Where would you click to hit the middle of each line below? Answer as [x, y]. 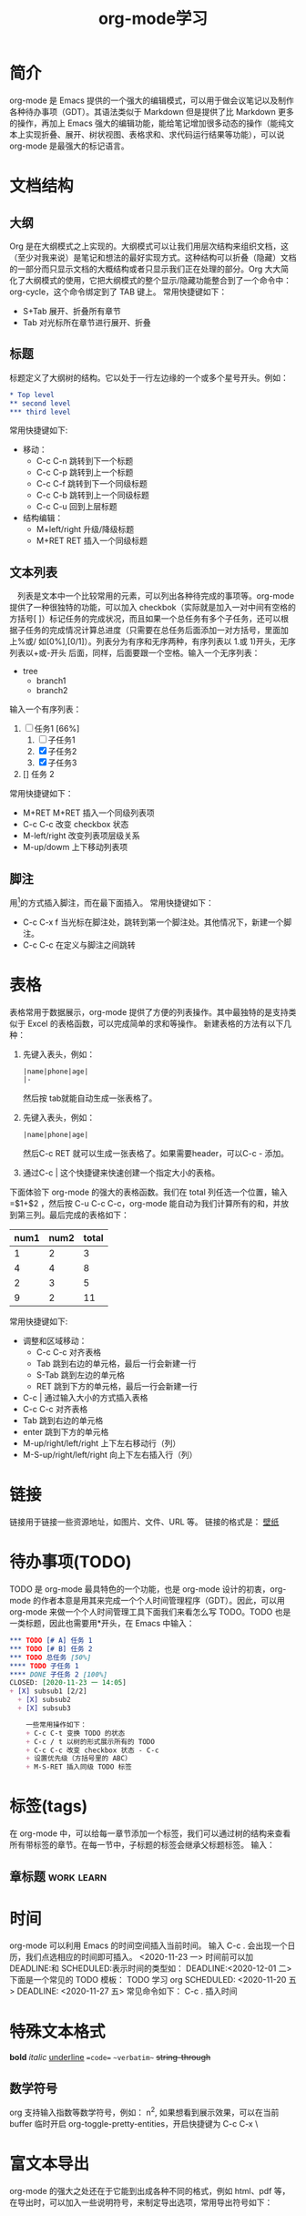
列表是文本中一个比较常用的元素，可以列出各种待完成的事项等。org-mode [155, 596]
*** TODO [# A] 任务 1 [51, 1641]
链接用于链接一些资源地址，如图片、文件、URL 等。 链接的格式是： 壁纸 [144, 1522]
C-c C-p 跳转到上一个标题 [85, 472]
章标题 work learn [58, 1877]
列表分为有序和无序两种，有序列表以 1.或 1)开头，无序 [196, 641]
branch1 [51, 681]
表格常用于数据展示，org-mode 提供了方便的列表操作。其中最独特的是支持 [149, 1011]
